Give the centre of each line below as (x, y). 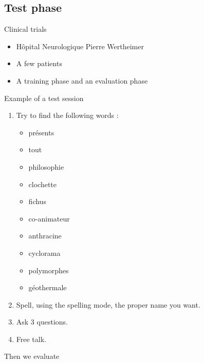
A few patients (39, 63)
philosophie (46, 166)
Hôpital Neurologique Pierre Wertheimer (80, 46)
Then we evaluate (32, 356)
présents (41, 132)
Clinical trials (25, 29)
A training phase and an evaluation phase (82, 80)
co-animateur (49, 218)
